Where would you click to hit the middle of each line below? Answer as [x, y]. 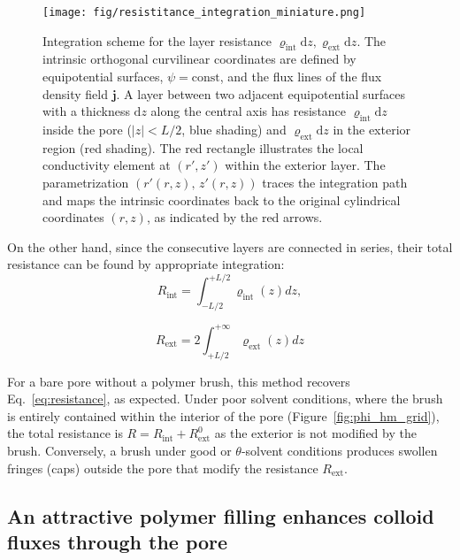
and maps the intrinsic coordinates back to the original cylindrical [222, 199]
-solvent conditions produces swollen [339, 450]
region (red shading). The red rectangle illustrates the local [203, 147]
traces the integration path [335, 183]
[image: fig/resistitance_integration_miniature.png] [204, 12]
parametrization [86, 183]
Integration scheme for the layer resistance [157, 40]
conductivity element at [107, 165]
